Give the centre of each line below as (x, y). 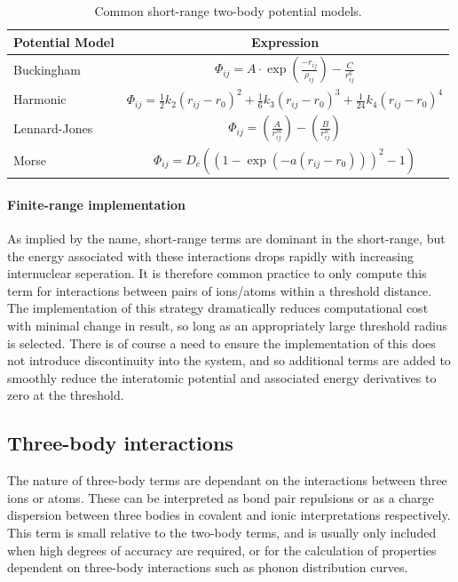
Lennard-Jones (53, 128)
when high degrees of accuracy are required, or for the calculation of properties (222, 550)
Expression (285, 41)
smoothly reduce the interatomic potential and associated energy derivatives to (222, 377)
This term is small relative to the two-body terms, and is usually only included (222, 532)
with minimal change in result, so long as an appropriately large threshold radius (228, 325)
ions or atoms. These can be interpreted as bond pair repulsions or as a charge (221, 497)
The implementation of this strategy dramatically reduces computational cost (218, 308)
